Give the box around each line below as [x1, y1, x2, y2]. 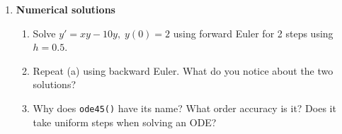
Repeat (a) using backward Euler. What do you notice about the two [33, 63, 334, 78]
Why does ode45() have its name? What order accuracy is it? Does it [33, 100, 336, 115]
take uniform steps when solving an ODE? [33, 114, 217, 129]
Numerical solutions [16, 2, 115, 16]
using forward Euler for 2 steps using [173, 25, 334, 40]
